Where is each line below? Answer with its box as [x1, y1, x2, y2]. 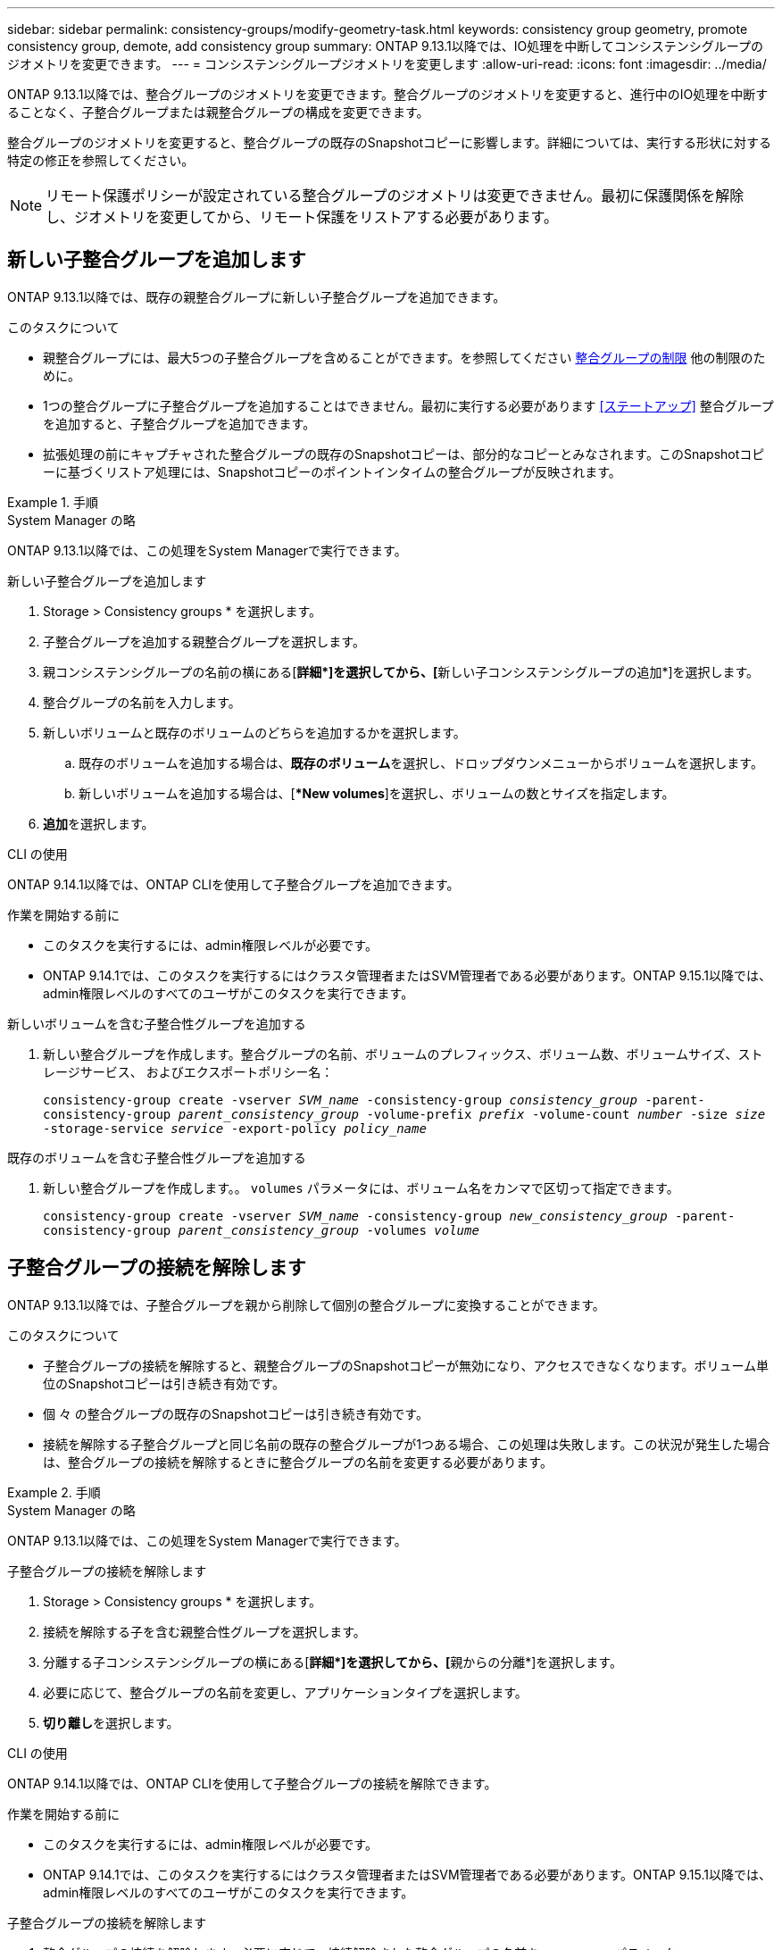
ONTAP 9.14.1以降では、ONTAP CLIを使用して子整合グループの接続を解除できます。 [7, 1775, 497, 1791]
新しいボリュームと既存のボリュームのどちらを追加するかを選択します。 [43, 724, 466, 740]
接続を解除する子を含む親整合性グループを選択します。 [43, 1623, 366, 1639]
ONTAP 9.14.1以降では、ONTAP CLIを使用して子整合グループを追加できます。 [7, 876, 460, 892]
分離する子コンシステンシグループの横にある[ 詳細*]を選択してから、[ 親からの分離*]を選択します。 [43, 1654, 622, 1670]
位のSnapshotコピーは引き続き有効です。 [43, 1375, 285, 1391]
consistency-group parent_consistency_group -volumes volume [43, 1222, 479, 1237]
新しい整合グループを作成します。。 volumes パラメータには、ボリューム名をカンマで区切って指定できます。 [43, 1179, 679, 1196]
